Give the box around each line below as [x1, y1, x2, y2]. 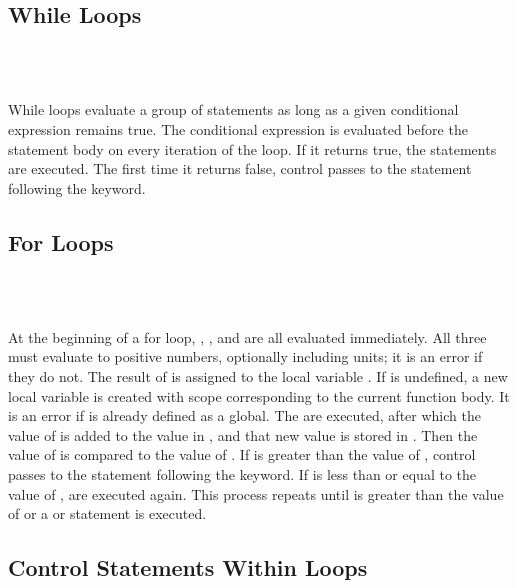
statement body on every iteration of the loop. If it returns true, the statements [8, 138, 497, 159]
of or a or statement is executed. [8, 503, 207, 524]
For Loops [8, 226, 114, 257]
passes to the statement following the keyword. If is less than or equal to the [8, 463, 477, 484]
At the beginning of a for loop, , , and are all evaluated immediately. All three [8, 326, 487, 347]
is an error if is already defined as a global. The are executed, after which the [8, 405, 481, 426]
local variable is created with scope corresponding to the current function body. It [8, 385, 510, 406]
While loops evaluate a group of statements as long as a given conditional [8, 99, 459, 120]
